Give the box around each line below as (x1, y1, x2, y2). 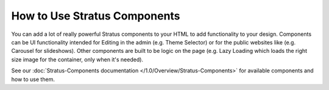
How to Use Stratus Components (11, 9, 180, 22)
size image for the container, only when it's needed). (11, 55, 143, 63)
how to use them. (11, 75, 55, 83)
